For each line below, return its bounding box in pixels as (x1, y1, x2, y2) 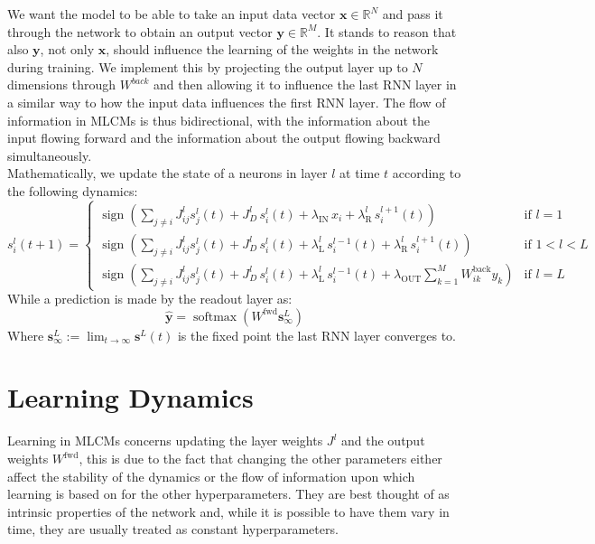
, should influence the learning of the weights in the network (106, 40, 439, 59)
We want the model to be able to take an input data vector (7, 5, 336, 23)
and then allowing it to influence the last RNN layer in (153, 75, 457, 94)
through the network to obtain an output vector (7, 22, 273, 41)
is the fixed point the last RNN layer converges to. (177, 325, 456, 344)
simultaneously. (7, 145, 92, 164)
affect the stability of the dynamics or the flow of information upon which (7, 466, 415, 485)
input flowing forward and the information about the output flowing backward (7, 128, 441, 147)
